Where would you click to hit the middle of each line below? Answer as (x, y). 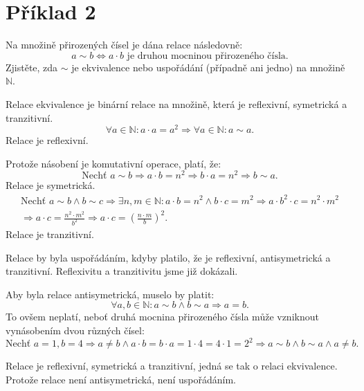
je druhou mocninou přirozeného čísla (206, 56)
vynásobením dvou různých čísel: (75, 330)
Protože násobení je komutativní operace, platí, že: (113, 163)
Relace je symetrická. (51, 185)
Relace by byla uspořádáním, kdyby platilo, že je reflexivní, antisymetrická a (168, 257)
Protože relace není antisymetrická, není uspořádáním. (121, 379)
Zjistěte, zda (32, 67)
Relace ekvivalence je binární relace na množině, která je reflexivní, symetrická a (176, 103)
